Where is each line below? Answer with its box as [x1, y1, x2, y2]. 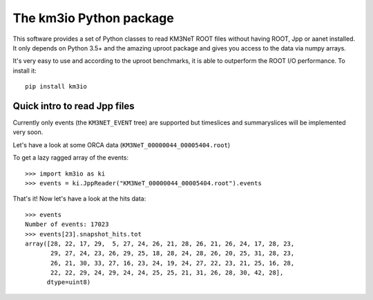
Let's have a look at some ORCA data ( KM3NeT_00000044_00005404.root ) [12, 140, 231, 149]
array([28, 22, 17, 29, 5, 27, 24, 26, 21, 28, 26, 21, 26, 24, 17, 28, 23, [25, 239, 295, 247]
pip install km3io [25, 83, 88, 91]
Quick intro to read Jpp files [12, 100, 135, 112]
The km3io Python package [12, 10, 174, 26]
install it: [12, 66, 37, 75]
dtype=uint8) [46, 279, 91, 286]
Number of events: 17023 [25, 221, 109, 228]
